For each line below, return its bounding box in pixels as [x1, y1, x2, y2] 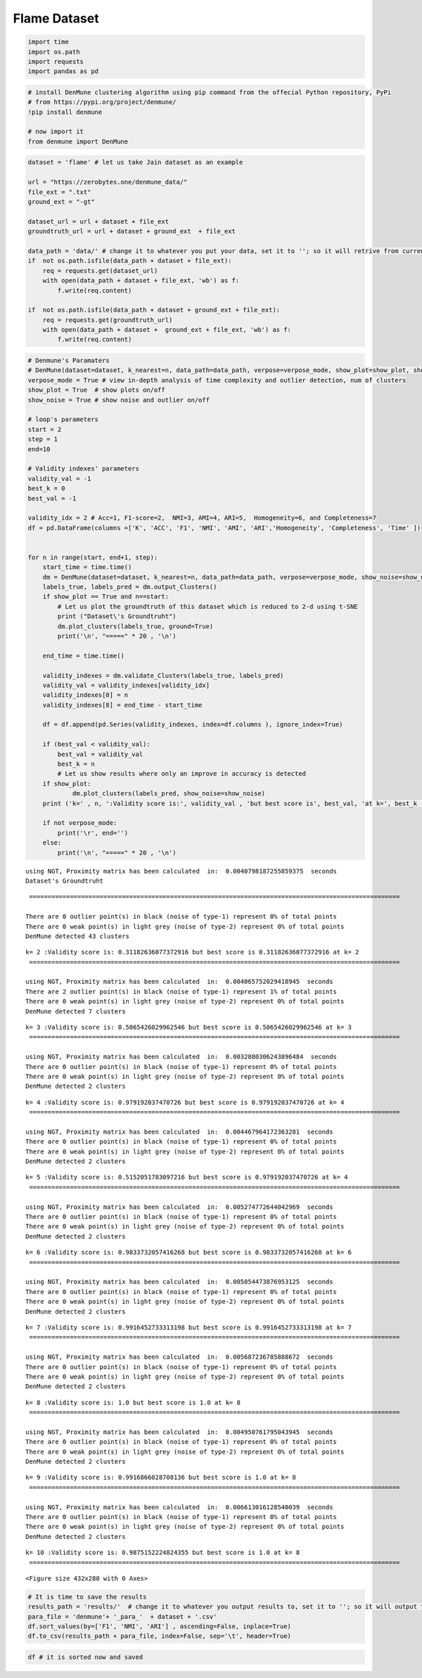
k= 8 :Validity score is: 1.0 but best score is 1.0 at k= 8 [25, 1398, 241, 1407]
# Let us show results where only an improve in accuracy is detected [57, 770, 306, 778]
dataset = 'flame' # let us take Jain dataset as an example [27, 158, 243, 167]
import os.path [27, 48, 80, 56]
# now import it [27, 127, 84, 136]
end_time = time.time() [42, 651, 124, 660]
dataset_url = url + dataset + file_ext [27, 217, 169, 225]
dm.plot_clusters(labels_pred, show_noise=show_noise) [72, 790, 266, 798]
